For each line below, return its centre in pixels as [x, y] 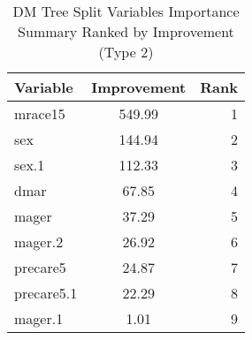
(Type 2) [126, 52]
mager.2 [39, 242]
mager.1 [39, 318]
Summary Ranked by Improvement [126, 31]
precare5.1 [46, 293]
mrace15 [40, 113]
